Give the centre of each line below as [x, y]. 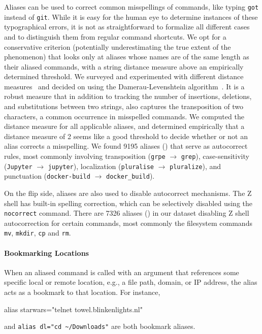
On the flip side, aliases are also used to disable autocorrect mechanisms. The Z [128, 193]
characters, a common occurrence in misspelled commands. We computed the [124, 116]
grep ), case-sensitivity [215, 156]
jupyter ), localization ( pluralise [101, 166]
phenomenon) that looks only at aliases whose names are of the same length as [127, 57]
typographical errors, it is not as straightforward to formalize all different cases [127, 27]
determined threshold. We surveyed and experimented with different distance [124, 76]
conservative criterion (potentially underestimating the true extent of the [118, 46]
